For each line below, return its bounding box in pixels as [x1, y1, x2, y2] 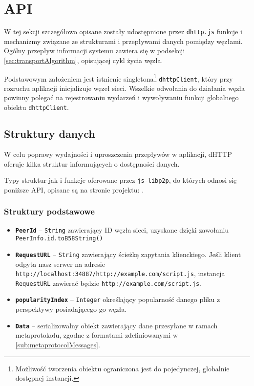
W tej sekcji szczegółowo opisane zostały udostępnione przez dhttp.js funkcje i [4, 26, 242, 37]
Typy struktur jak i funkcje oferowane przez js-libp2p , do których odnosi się [4, 175, 237, 185]
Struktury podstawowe [4, 205, 95, 217]
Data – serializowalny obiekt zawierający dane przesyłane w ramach [15, 320, 218, 330]
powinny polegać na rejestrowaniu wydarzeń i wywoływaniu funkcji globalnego [4, 92, 239, 103]
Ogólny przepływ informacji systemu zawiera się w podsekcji [4, 45, 185, 56]
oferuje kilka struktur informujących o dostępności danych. [4, 158, 180, 169]
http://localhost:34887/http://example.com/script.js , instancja [15, 268, 225, 279]
